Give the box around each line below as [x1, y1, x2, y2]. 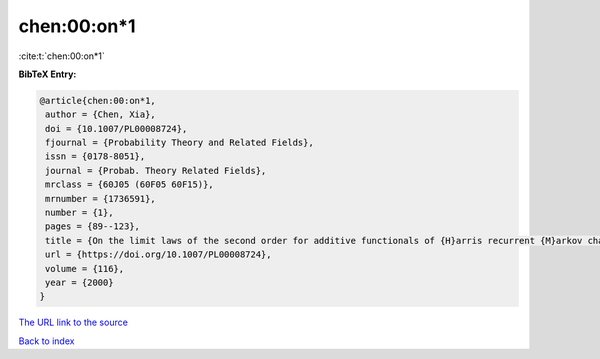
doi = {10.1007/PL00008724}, [45, 123, 188, 134]
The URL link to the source [18, 316, 129, 329]
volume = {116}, [45, 263, 125, 274]
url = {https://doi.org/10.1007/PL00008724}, [45, 249, 272, 260]
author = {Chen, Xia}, [45, 109, 157, 120]
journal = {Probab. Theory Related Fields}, [45, 165, 267, 176]
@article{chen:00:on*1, [39, 95, 157, 106]
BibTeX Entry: [18, 68, 77, 80]
